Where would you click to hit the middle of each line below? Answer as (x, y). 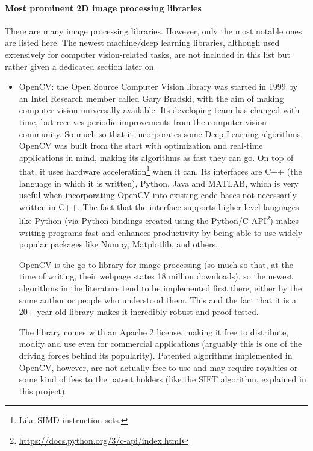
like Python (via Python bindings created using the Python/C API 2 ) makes (159, 220)
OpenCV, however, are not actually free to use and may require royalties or (158, 367)
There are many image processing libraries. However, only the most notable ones (153, 30)
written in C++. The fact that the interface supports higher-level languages (159, 206)
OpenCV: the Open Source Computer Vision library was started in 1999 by (158, 86)
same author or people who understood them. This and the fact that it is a (157, 300)
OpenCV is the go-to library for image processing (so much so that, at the (156, 264)
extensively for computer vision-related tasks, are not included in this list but (147, 54)
